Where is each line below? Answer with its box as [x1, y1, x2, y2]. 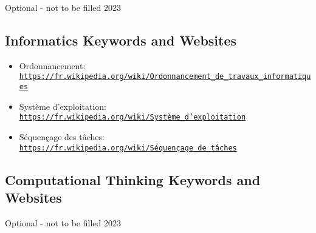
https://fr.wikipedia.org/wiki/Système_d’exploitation [19, 113, 246, 122]
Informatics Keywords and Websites [5, 30, 237, 49]
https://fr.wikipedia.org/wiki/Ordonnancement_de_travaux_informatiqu [19, 72, 311, 81]
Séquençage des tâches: [19, 130, 105, 143]
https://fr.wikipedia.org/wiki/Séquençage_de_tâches [19, 143, 237, 152]
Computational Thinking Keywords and [5, 170, 261, 189]
